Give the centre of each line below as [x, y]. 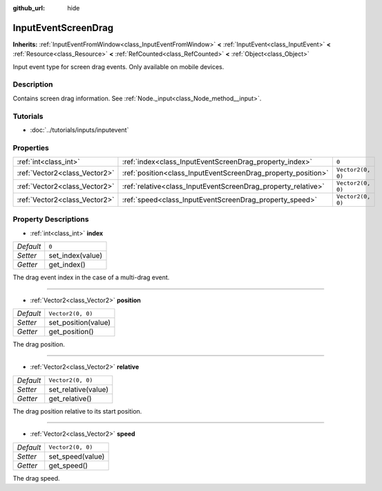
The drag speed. [36, 478]
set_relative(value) [79, 389]
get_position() [71, 332]
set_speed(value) [77, 456]
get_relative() [70, 398]
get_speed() [68, 465]
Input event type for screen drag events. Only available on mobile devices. [118, 66]
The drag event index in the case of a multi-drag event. [91, 277]
